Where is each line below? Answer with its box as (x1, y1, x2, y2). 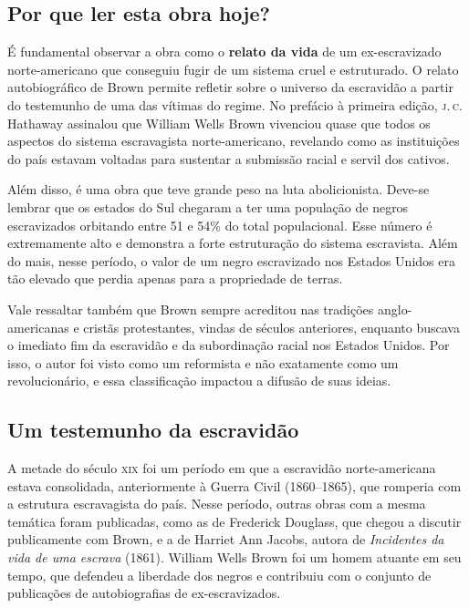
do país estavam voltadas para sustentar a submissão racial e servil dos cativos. (7, 149, 450, 168)
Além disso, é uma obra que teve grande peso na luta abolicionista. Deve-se (7, 180, 430, 199)
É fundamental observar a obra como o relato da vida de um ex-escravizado (7, 42, 442, 61)
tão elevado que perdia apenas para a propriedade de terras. (7, 269, 343, 288)
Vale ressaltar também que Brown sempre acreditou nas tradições (7, 299, 374, 318)
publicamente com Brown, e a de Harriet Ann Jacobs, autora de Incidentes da (7, 530, 444, 549)
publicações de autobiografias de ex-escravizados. (7, 583, 281, 603)
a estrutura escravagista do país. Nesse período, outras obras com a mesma (7, 494, 426, 513)
